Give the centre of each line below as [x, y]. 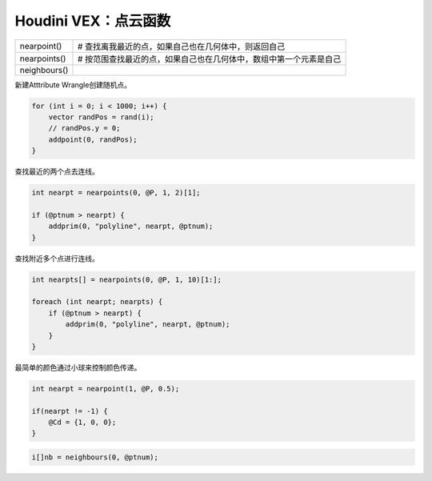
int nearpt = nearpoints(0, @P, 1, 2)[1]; [116, 193]
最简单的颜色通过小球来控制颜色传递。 [78, 367]
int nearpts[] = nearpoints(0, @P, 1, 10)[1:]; [126, 279]
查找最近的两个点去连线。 [57, 171]
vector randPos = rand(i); [102, 117]
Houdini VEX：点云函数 [93, 21]
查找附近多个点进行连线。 [57, 258]
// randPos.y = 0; [84, 128]
